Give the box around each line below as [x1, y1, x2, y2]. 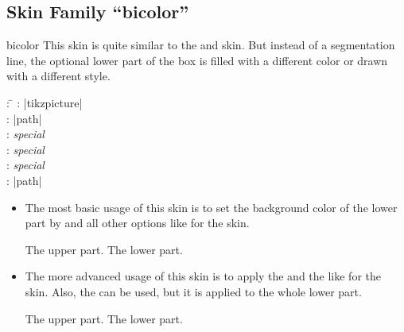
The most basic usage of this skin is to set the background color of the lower [25, 199, 398, 215]
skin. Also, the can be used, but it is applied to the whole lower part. [25, 283, 362, 299]
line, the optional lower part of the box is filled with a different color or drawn [6, 52, 388, 68]
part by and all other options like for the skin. [25, 214, 250, 231]
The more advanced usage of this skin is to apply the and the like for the [25, 268, 381, 284]
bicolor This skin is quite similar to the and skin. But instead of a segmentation [6, 37, 395, 53]
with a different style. [6, 68, 111, 84]
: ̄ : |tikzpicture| [6, 94, 83, 110]
